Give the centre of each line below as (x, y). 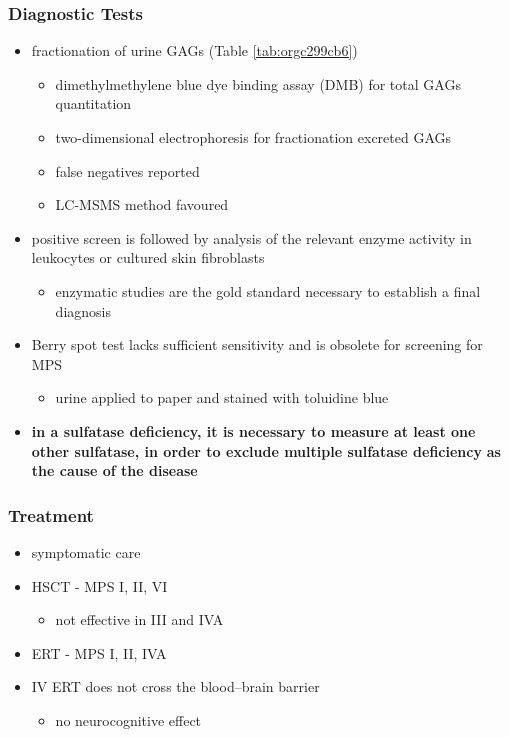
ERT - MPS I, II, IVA (99, 652)
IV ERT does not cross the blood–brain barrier (175, 686)
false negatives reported (127, 170)
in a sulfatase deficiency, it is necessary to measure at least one (253, 430)
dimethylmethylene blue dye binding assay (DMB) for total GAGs (258, 83)
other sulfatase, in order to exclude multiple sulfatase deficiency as (266, 450)
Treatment (51, 514)
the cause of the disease (114, 470)
